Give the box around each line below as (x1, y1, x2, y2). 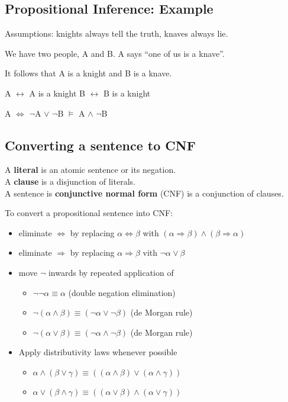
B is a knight (103, 86, 151, 99)
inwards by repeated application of (48, 266, 174, 278)
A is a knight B (29, 86, 85, 99)
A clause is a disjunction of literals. (5, 175, 135, 187)
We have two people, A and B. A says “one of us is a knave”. (5, 47, 225, 59)
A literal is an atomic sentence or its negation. (5, 163, 176, 176)
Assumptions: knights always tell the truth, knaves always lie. (5, 27, 228, 40)
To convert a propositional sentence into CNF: (5, 207, 173, 219)
